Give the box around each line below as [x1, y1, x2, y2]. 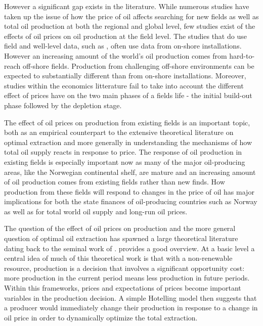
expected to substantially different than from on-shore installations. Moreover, [4, 70, 246, 81]
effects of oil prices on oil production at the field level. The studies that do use [4, 30, 247, 41]
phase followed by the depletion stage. [4, 100, 122, 110]
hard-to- [229, 50, 255, 61]
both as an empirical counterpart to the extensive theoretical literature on [4, 127, 234, 137]
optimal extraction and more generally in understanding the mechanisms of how [4, 136, 252, 147]
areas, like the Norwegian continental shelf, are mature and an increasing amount [4, 166, 256, 177]
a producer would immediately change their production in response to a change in [4, 302, 258, 313]
